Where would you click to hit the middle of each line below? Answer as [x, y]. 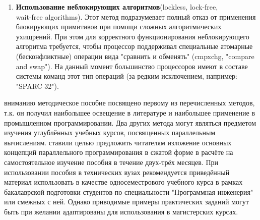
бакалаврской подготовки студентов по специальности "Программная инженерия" [129, 191]
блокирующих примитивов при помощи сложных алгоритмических [119, 26]
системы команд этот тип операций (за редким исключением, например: [126, 76]
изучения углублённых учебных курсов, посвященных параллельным [110, 132]
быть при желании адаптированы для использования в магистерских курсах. [121, 211]
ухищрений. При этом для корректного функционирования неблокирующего [133, 36]
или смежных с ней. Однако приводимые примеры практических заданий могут [126, 202]
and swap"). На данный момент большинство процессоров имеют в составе [132, 66]
